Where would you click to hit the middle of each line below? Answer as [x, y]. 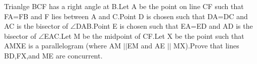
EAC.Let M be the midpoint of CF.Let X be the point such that [144, 36]
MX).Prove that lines [206, 46]
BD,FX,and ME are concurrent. [53, 55]
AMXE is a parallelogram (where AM [62, 46]
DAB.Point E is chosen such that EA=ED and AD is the [164, 26]
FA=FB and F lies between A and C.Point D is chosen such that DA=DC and [126, 16]
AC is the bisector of [36, 26]
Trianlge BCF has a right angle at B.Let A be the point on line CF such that [124, 6]
